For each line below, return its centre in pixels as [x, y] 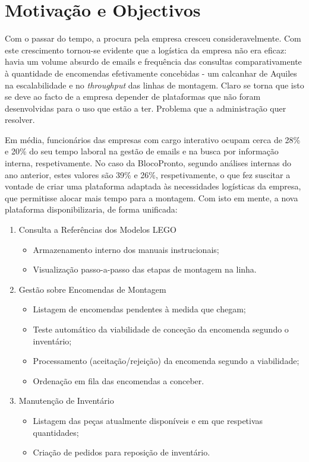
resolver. [20, 120]
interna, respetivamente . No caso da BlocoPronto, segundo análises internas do [148, 163]
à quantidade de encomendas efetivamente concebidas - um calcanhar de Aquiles [151, 73]
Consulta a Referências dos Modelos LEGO [97, 230]
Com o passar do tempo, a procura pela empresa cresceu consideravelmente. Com [153, 38]
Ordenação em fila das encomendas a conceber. [119, 380]
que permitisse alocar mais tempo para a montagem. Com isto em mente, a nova [152, 197]
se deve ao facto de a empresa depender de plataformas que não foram [133, 96]
